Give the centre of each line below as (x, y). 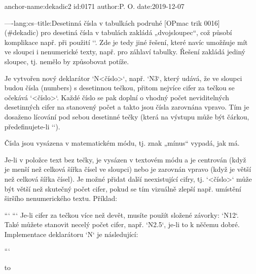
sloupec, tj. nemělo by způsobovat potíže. (67, 61)
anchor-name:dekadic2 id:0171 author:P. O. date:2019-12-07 (94, 6)
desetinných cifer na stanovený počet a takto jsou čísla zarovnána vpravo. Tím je (127, 107)
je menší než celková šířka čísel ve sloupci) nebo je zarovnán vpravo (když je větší (128, 169)
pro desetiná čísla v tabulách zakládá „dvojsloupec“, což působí (136, 32)
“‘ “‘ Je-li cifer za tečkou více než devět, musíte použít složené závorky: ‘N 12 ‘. (122, 215)
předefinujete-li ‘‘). (32, 126)
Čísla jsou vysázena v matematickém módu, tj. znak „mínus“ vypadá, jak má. (122, 143)
